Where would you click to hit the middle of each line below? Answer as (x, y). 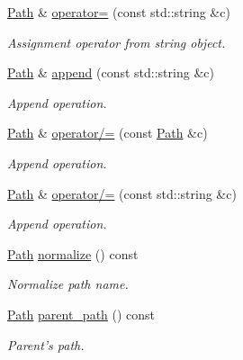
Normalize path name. (68, 284)
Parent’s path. (46, 344)
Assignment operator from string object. (117, 42)
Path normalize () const (73, 253)
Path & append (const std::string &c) (111, 72)
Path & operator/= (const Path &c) (108, 133)
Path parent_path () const (81, 314)
